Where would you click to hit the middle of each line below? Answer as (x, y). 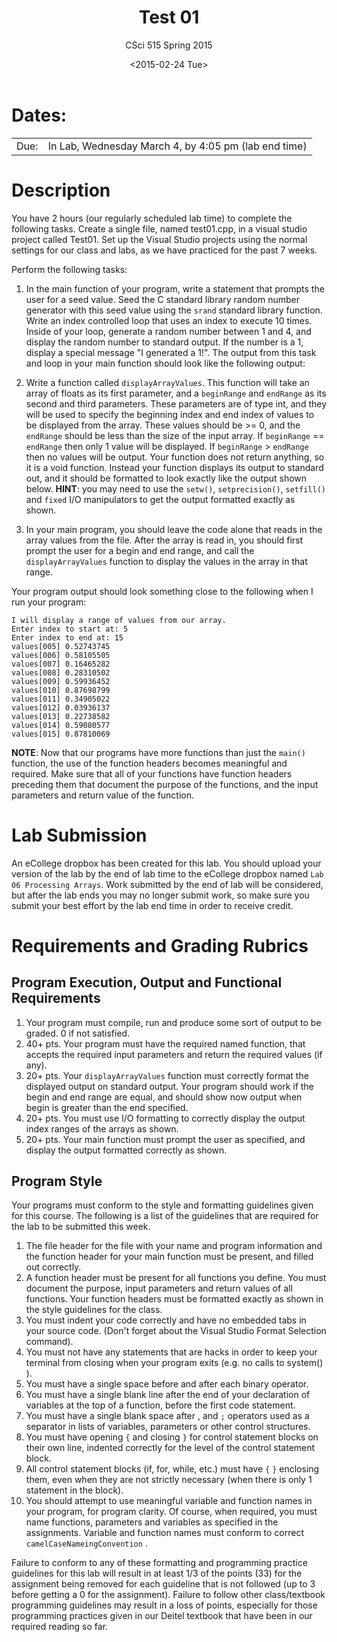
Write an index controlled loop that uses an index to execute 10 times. (169, 320)
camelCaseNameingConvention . (86, 1543)
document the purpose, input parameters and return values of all (159, 1288)
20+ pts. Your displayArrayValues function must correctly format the (167, 1075)
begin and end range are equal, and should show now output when (164, 1097)
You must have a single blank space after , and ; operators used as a (167, 1416)
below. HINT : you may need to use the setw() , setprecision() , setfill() (175, 488)
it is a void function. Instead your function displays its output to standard (174, 467)
